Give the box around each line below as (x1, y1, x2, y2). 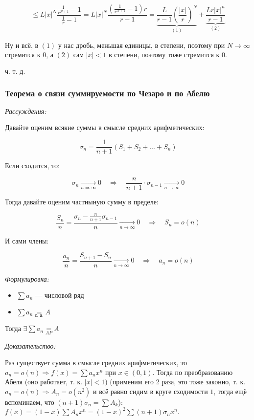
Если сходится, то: (5, 160, 60, 171)
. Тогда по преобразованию (152, 367, 233, 377)
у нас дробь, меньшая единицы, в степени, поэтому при (58, 40, 225, 50)
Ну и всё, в (5, 40, 39, 50)
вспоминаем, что (5, 397, 54, 407)
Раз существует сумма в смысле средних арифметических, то (5, 357, 187, 368)
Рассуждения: (5, 106, 46, 116)
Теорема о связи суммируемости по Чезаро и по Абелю (5, 87, 210, 99)
